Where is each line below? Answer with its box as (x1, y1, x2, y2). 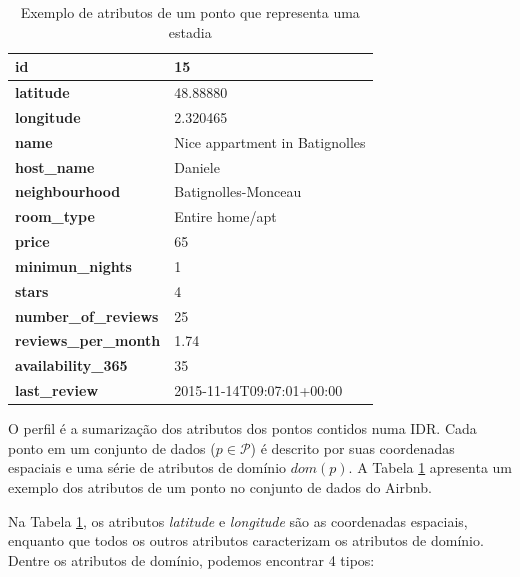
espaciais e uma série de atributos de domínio (8, 457, 287, 478)
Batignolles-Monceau (174, 181, 302, 202)
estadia (168, 21, 212, 42)
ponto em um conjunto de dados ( (8, 437, 216, 458)
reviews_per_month (15, 330, 161, 351)
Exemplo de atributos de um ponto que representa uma (20, 2, 360, 22)
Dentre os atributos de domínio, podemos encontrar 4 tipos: (8, 549, 375, 570)
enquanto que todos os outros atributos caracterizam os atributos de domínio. (8, 530, 484, 551)
